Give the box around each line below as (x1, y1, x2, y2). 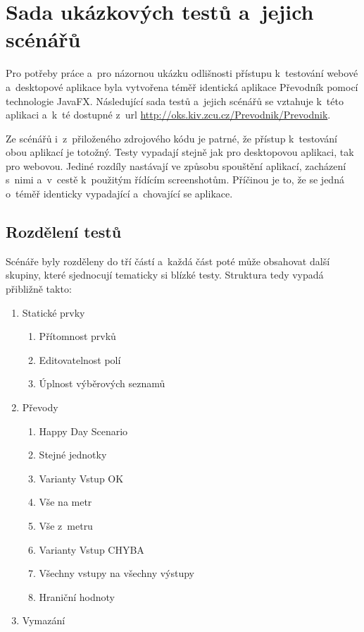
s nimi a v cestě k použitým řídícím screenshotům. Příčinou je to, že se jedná (6, 172, 344, 187)
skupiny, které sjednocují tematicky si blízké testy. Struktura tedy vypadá (6, 267, 324, 282)
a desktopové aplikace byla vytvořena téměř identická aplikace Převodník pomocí (6, 79, 358, 94)
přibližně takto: (6, 281, 72, 296)
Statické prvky (22, 305, 85, 320)
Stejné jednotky (39, 447, 107, 462)
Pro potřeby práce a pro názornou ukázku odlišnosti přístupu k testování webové (6, 66, 358, 80)
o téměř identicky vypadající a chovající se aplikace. (6, 186, 233, 201)
